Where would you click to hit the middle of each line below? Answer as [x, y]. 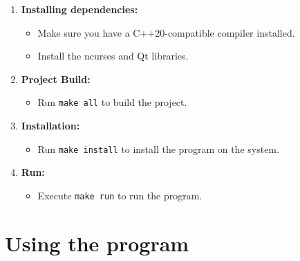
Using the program [97, 243]
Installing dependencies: [79, 9]
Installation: [50, 126]
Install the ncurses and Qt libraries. [113, 56]
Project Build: [56, 79]
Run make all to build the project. [112, 102]
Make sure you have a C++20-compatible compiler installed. [166, 32]
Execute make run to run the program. [120, 195]
